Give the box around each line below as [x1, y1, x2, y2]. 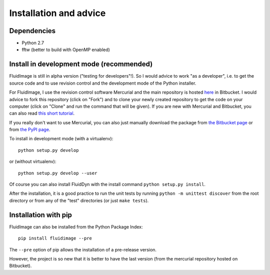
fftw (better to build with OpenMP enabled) [21, 47, 110, 53]
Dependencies [9, 27, 56, 35]
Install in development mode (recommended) [9, 60, 153, 69]
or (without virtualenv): [9, 158, 56, 165]
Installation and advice [9, 8, 106, 19]
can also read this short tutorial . [9, 110, 75, 116]
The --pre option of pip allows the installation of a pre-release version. [9, 246, 157, 252]
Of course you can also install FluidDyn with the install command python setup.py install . [9, 181, 206, 187]
